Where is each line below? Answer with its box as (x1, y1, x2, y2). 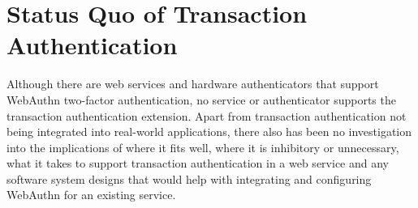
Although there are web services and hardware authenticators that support (6, 75, 379, 92)
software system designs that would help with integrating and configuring (6, 170, 372, 187)
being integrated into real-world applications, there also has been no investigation (6, 123, 412, 140)
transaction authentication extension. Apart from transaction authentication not (6, 107, 407, 124)
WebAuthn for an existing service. (6, 186, 176, 203)
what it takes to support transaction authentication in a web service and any (6, 155, 389, 172)
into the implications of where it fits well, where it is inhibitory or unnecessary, (6, 138, 399, 155)
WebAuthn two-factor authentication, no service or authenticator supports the (6, 91, 396, 108)
